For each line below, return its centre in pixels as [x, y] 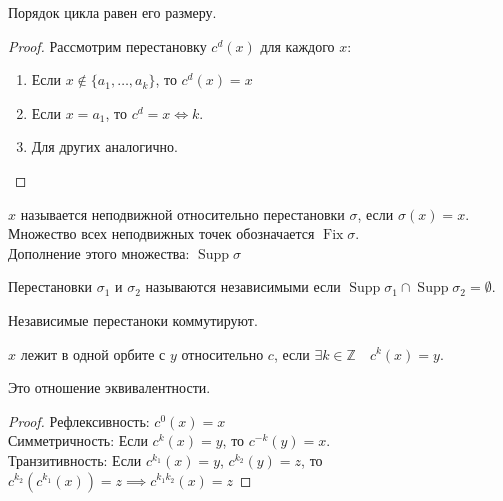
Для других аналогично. [104, 146]
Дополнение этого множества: [99, 252]
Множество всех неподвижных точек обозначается [161, 233]
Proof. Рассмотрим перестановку [107, 45]
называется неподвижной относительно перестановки [182, 213]
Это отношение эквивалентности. [109, 387]
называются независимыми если [243, 286]
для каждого [297, 45]
